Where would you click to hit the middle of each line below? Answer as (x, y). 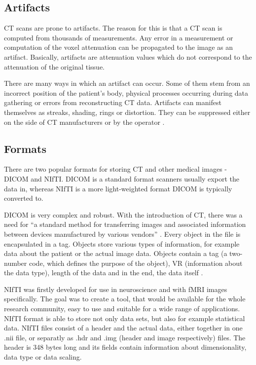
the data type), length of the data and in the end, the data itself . (104, 273)
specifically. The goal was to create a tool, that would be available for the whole (125, 299)
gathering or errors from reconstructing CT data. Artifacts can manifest (113, 102)
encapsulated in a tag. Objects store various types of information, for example (122, 243)
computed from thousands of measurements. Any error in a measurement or (119, 37)
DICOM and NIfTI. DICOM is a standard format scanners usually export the (122, 178)
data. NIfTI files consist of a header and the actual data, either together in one (123, 328)
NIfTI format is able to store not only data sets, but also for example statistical (125, 318)
